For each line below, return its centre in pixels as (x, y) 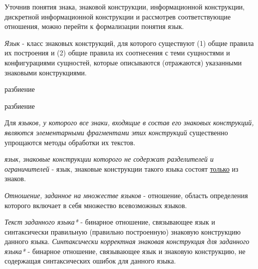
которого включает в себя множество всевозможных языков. (96, 205)
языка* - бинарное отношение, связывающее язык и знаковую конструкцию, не (125, 251)
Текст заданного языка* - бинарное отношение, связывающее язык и (110, 222)
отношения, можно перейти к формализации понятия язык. (94, 26)
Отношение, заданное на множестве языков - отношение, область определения (126, 195)
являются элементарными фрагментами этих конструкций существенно (116, 132)
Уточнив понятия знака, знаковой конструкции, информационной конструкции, (125, 6)
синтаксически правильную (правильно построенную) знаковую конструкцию (123, 231)
